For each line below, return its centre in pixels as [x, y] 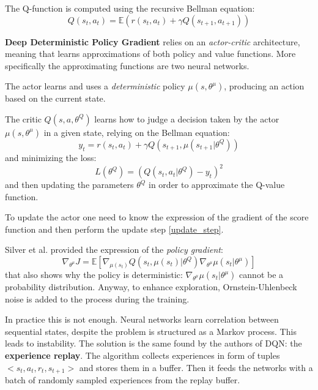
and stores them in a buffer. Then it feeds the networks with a [196, 367]
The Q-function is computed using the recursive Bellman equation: [130, 8]
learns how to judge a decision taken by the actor [187, 118]
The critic [23, 118]
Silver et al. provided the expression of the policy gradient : [114, 249]
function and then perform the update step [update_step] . [114, 229]
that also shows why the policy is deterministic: [94, 275]
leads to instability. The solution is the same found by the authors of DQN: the [153, 343]
